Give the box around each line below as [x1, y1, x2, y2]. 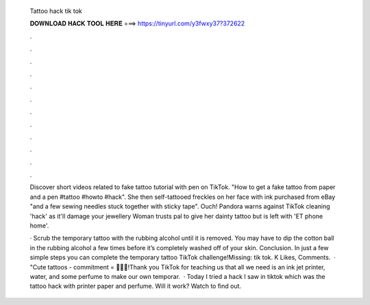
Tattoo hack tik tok [29, 7, 82, 15]
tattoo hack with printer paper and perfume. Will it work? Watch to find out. [29, 282, 242, 291]
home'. [29, 221, 49, 230]
